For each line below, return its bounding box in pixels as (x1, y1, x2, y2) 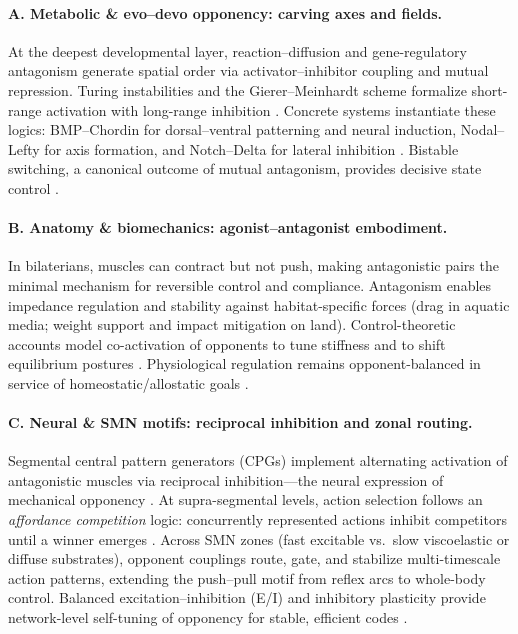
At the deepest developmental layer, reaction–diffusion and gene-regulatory (8, 40, 467, 61)
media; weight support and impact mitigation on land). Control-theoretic (8, 314, 456, 335)
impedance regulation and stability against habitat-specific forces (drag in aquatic (8, 294, 510, 315)
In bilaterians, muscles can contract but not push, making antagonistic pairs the (8, 255, 499, 276)
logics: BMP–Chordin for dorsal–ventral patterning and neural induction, (8, 119, 457, 140)
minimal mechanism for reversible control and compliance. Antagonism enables (8, 274, 492, 295)
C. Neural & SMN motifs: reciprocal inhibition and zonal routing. (8, 412, 473, 433)
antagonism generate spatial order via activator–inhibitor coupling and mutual (8, 60, 489, 81)
